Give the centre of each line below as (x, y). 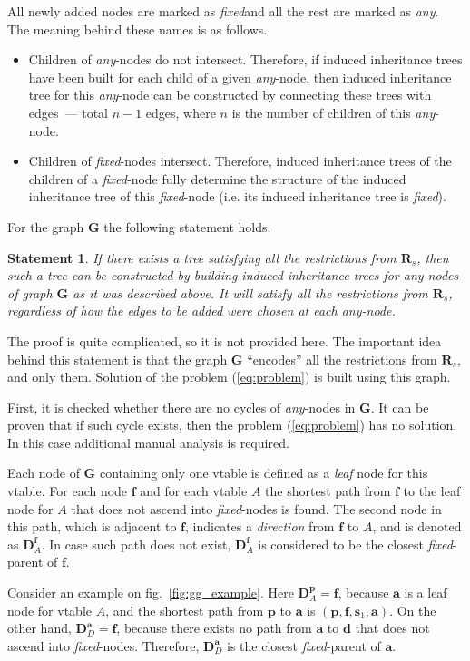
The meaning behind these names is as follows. (137, 29)
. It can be (400, 407)
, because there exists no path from (214, 628)
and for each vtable (194, 491)
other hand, (39, 628)
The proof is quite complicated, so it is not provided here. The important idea (225, 340)
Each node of (44, 473)
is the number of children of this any (333, 112)
